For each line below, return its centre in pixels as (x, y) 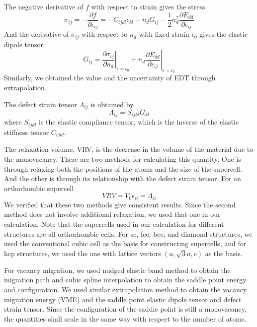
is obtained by (112, 104)
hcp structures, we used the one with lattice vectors (83, 253)
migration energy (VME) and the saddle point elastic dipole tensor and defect (123, 299)
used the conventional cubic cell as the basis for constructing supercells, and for (125, 243)
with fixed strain (164, 34)
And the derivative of (37, 34)
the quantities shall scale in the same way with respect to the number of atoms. (125, 318)
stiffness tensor (27, 132)
